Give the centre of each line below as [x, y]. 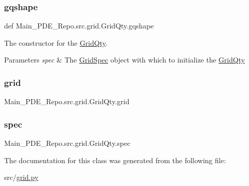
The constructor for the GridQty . [56, 42]
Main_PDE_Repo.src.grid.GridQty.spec [67, 143]
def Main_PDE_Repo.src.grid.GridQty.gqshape [79, 26]
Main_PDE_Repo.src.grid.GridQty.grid [67, 101]
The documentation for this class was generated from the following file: [115, 160]
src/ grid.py [21, 177]
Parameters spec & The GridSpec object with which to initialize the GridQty [124, 60]
